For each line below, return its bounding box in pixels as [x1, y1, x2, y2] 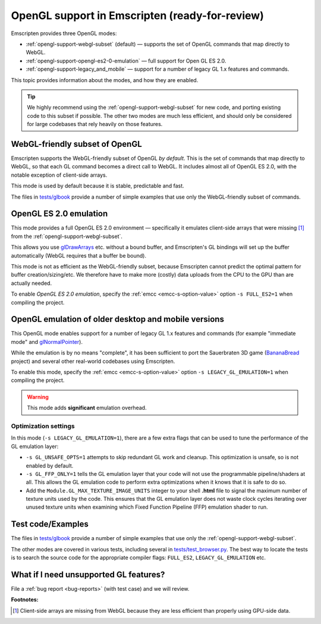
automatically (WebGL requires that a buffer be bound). [11, 252, 147, 259]
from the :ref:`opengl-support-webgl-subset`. [11, 233, 123, 240]
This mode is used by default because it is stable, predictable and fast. [11, 182, 184, 190]
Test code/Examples [11, 519, 89, 529]
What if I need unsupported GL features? [11, 569, 165, 579]
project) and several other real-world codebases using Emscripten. [11, 358, 175, 365]
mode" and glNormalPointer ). [11, 338, 83, 345]
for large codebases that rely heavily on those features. [27, 121, 163, 128]
